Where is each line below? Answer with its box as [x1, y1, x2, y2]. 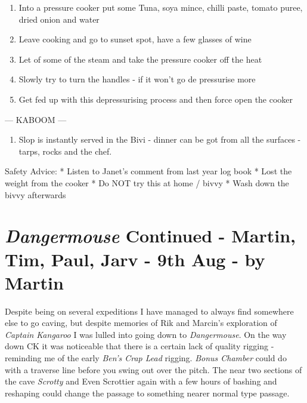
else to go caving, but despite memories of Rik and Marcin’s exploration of [5, 316, 277, 329]
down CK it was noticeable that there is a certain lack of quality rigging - [5, 340, 274, 352]
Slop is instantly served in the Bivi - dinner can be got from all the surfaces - [18, 133, 301, 146]
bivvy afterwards [5, 188, 66, 201]
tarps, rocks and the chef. [18, 144, 112, 157]
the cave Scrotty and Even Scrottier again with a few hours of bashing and [5, 375, 277, 387]
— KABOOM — [5, 113, 67, 125]
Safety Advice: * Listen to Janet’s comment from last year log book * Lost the [5, 165, 292, 177]
